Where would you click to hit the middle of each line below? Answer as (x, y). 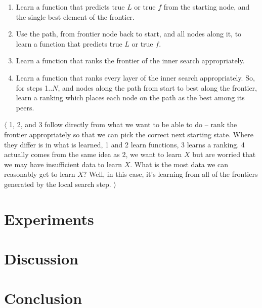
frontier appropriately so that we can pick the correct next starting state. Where (129, 134)
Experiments (49, 219)
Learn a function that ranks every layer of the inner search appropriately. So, (135, 77)
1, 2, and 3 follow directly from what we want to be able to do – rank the (123, 124)
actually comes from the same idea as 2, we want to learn (93, 154)
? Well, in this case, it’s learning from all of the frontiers (170, 174)
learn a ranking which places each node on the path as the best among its (130, 98)
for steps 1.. (34, 87)
